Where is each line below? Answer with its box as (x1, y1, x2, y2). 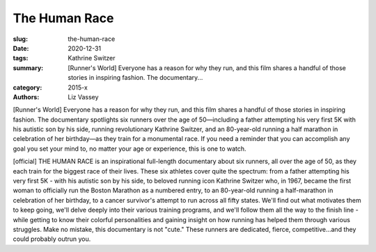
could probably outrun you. (13, 235, 91, 243)
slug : (13, 35, 28, 43)
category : (13, 83, 42, 92)
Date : (13, 44, 29, 52)
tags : (13, 54, 29, 62)
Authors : (13, 92, 40, 101)
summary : (13, 63, 44, 72)
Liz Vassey (68, 92, 99, 101)
